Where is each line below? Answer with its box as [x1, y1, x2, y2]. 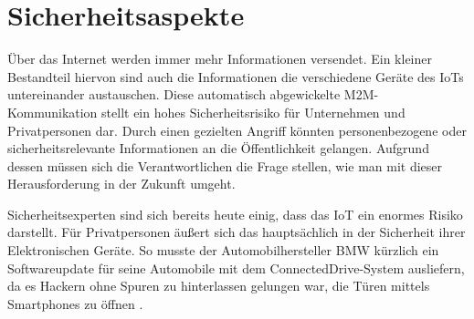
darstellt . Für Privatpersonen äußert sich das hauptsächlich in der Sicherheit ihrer [7, 222, 466, 242]
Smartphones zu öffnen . [7, 293, 143, 313]
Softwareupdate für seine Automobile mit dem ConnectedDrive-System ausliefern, [7, 258, 465, 277]
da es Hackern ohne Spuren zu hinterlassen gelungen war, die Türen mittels [7, 276, 430, 295]
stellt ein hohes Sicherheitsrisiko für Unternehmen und [101, 102, 406, 121]
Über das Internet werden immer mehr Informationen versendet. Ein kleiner [7, 49, 432, 68]
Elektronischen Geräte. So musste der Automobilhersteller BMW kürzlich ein [7, 241, 439, 260]
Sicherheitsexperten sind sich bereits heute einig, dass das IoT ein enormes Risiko [7, 204, 463, 223]
